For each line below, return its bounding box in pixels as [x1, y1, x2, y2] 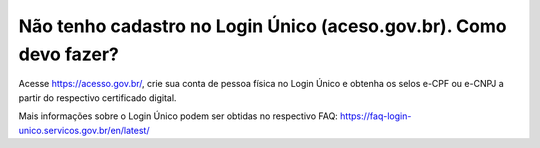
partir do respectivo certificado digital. [18, 91, 177, 104]
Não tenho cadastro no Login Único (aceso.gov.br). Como [18, 15, 507, 37]
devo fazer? [18, 43, 119, 65]
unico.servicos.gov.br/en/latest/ [18, 124, 150, 136]
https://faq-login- [340, 110, 412, 122]
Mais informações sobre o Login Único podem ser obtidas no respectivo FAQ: [18, 110, 339, 122]
